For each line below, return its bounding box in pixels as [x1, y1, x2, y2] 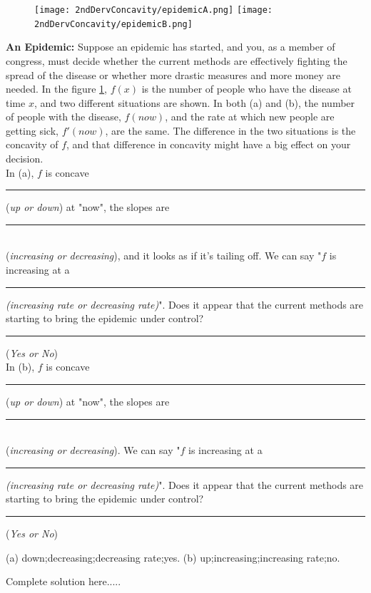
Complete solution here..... [6, 574, 121, 589]
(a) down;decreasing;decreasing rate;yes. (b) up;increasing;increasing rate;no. [6, 550, 340, 564]
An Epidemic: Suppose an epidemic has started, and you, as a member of [6, 39, 335, 54]
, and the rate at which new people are [165, 109, 335, 124]
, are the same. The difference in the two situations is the [105, 123, 356, 138]
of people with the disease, [6, 109, 121, 124]
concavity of [6, 137, 59, 152]
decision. [6, 151, 44, 166]
